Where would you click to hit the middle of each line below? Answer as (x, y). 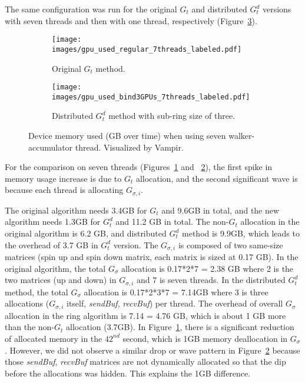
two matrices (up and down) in (61, 280)
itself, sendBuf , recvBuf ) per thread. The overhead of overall (175, 303)
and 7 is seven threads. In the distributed (211, 280)
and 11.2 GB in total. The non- (172, 222)
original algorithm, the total (55, 268)
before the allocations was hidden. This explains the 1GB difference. (128, 373)
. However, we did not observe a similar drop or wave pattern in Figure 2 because (152, 350)
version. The (136, 244)
